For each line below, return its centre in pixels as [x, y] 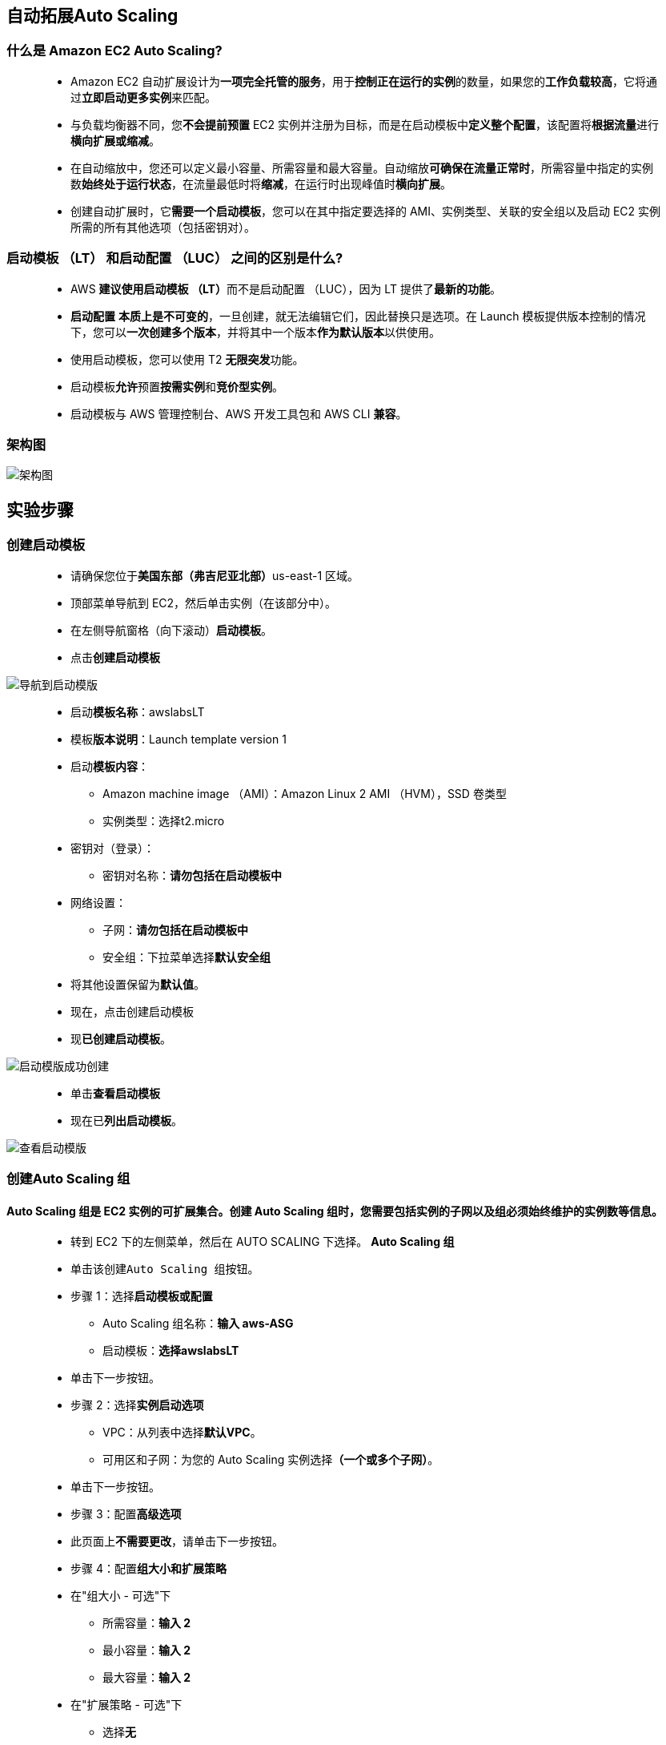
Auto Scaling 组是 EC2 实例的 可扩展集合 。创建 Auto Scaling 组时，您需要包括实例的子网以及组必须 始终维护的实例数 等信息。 [335, 1211]
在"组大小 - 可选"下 [121, 1596]
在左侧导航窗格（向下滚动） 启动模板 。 [171, 630]
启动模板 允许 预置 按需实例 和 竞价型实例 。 [177, 386]
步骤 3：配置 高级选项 [126, 1514]
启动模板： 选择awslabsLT [171, 1351]
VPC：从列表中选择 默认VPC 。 [182, 1433]
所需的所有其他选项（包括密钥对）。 [163, 227]
